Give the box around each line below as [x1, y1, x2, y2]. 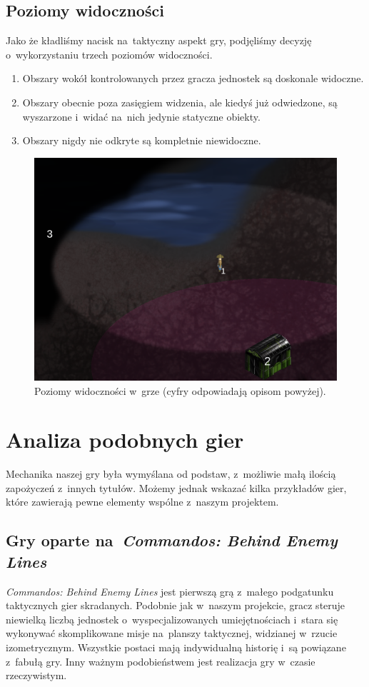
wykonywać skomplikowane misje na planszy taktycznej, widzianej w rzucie [6, 626, 338, 641]
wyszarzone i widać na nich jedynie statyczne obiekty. [22, 109, 261, 124]
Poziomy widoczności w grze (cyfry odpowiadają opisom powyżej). [34, 383, 326, 398]
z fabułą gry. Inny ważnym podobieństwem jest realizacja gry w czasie [6, 653, 315, 668]
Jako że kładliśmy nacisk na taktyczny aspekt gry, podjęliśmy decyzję [6, 33, 312, 48]
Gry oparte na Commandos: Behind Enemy [6, 529, 338, 551]
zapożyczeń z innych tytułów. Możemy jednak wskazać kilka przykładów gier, [6, 480, 347, 495]
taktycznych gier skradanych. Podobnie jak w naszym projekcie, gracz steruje [6, 598, 345, 613]
